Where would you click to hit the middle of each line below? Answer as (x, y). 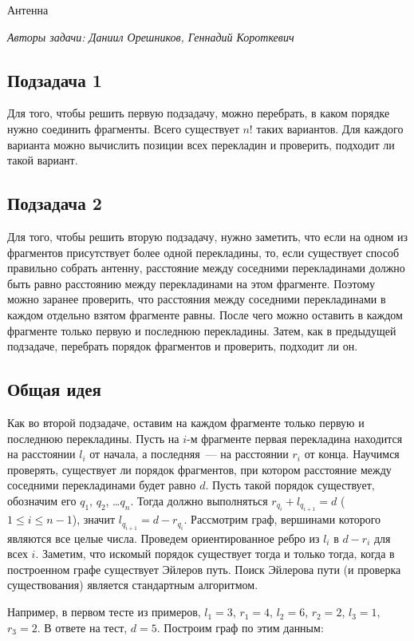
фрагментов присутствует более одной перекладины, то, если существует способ (203, 252)
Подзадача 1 (55, 79)
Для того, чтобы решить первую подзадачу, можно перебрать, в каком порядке (199, 113)
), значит (94, 519)
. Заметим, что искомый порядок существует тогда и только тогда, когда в (215, 554)
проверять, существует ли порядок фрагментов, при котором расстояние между (199, 469)
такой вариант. (43, 160)
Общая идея (54, 389)
